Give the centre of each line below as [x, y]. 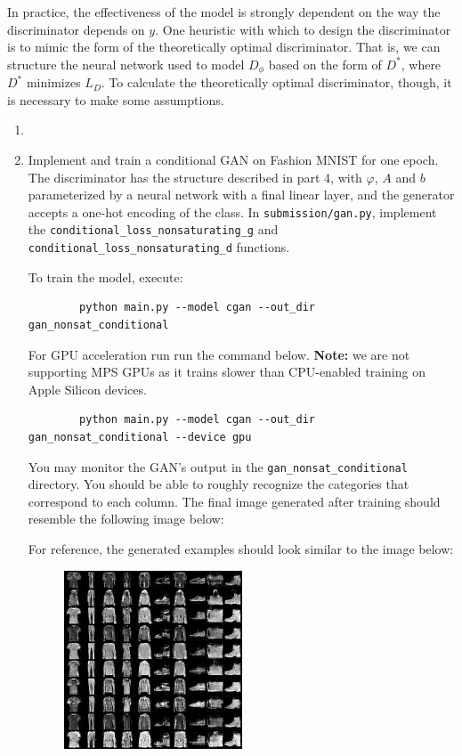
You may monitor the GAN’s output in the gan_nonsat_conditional [218, 466]
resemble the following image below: [126, 519]
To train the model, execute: [105, 276]
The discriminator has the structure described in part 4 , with [195, 177]
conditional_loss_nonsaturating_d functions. [159, 247]
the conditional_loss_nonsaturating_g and [153, 229]
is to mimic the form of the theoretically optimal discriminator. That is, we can [224, 47]
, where [421, 64]
